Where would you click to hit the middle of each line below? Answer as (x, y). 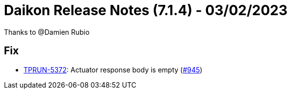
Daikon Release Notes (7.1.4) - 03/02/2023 (146, 10)
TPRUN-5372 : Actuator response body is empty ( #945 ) (113, 70)
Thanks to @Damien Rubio (47, 32)
